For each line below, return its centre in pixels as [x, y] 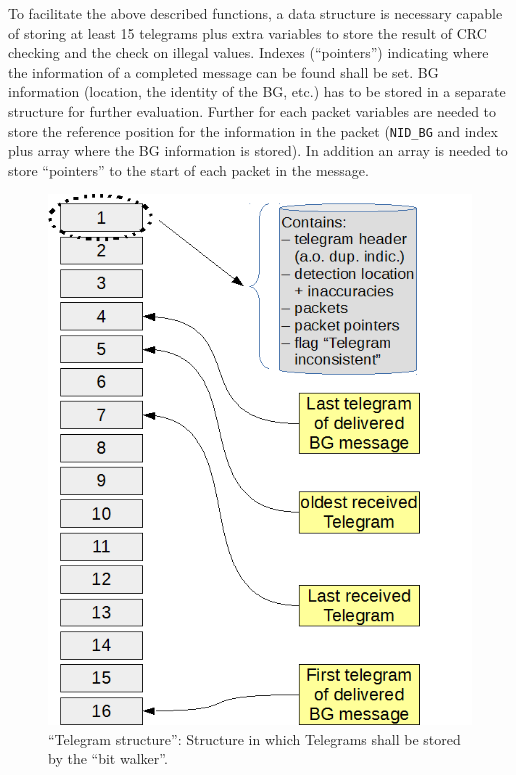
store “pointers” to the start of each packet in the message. [188, 169]
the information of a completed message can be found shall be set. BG [223, 71]
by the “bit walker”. [108, 758]
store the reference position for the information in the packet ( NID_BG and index [253, 130]
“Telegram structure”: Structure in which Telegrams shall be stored [254, 738]
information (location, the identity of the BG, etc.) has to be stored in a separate [257, 91]
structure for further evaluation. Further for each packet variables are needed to [252, 110]
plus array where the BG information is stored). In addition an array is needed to [258, 150]
